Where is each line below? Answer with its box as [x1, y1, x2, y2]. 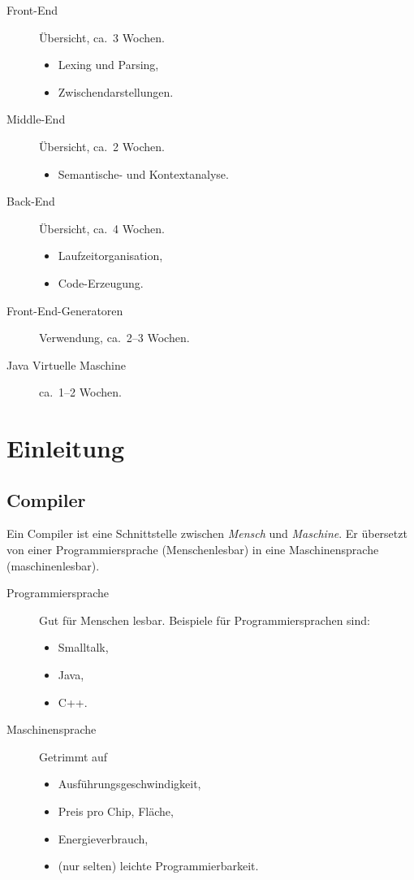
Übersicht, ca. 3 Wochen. [39, 28, 165, 46]
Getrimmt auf [39, 748, 108, 765]
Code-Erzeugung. [58, 274, 144, 291]
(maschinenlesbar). [6, 557, 100, 574]
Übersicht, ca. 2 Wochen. [39, 137, 165, 154]
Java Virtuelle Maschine [6, 356, 126, 373]
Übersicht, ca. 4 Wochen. [39, 219, 165, 236]
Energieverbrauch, [58, 830, 149, 847]
